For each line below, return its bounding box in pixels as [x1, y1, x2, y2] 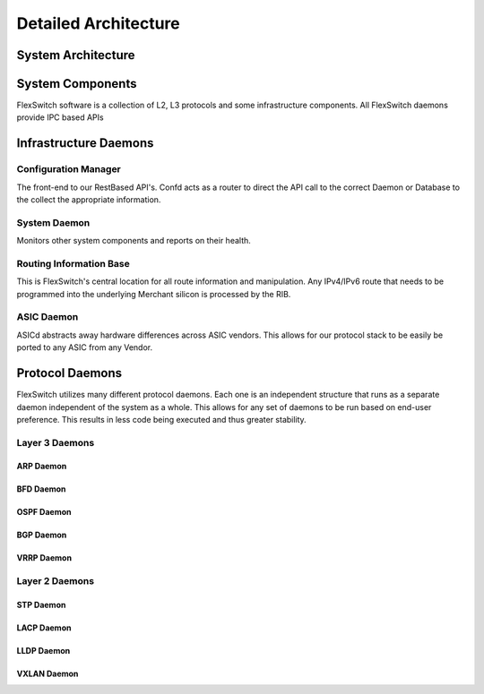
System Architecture [16, 47, 135, 63]
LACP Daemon [16, 622, 72, 633]
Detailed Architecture [16, 13, 181, 33]
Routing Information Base [16, 257, 130, 270]
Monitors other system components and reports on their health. [16, 236, 251, 246]
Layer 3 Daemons [16, 436, 95, 449]
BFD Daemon [16, 484, 66, 494]
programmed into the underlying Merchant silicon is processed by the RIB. [16, 288, 291, 299]
